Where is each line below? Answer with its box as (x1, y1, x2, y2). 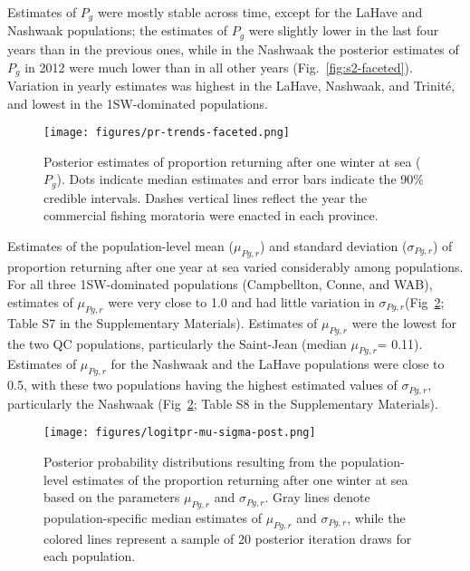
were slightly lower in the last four (248, 21, 439, 40)
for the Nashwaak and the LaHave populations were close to (110, 354, 445, 373)
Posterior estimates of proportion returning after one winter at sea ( (43, 151, 421, 170)
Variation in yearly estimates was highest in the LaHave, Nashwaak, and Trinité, (7, 75, 456, 94)
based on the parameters (43, 488, 180, 507)
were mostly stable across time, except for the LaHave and (97, 3, 423, 21)
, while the (347, 508, 406, 527)
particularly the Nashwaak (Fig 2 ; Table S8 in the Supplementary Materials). (7, 393, 438, 412)
